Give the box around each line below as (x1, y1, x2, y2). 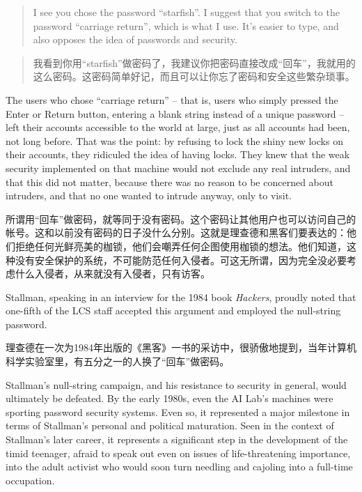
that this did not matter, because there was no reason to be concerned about (6, 174, 334, 189)
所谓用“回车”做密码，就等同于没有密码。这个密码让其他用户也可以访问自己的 (6, 211, 356, 226)
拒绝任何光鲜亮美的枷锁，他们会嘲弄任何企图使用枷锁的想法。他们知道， (15, 238, 347, 253)
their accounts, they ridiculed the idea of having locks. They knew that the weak (6, 147, 350, 162)
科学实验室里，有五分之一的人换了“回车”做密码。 (6, 354, 230, 369)
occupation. (6, 472, 55, 487)
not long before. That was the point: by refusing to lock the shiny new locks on (6, 133, 343, 148)
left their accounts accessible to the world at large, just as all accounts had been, (6, 120, 350, 134)
